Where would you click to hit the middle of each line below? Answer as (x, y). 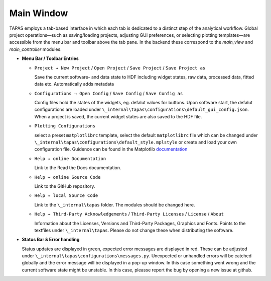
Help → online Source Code (67, 177)
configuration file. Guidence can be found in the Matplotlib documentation (111, 149)
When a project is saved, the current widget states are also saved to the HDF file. (118, 116)
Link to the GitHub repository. (65, 186)
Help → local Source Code (66, 196)
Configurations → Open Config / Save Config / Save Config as (109, 93)
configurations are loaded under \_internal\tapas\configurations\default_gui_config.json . (142, 110)
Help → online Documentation (70, 158)
